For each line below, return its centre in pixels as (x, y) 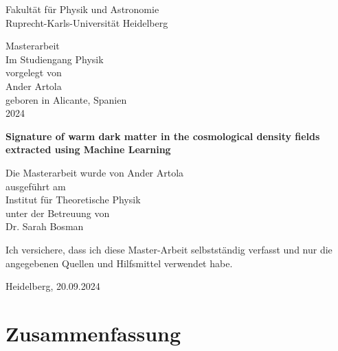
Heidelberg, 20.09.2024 (53, 286)
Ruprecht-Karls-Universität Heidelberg (87, 22)
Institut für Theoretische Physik (73, 200)
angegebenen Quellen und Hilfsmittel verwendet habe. (119, 263)
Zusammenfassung (93, 333)
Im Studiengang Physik (55, 59)
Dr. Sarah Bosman (45, 226)
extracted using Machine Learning (88, 149)
